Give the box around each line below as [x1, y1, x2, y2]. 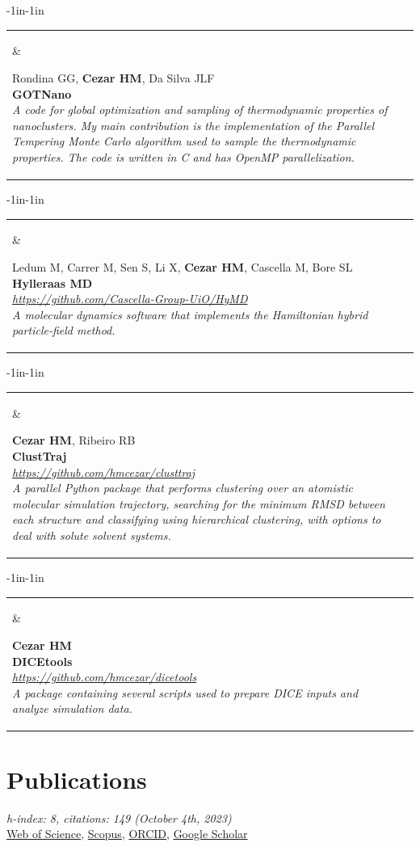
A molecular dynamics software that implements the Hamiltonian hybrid [12, 306, 368, 322]
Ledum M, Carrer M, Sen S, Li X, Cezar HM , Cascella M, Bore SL [12, 258, 353, 275]
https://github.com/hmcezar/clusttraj [12, 463, 195, 480]
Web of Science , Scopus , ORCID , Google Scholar [6, 825, 248, 842]
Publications [6, 762, 147, 795]
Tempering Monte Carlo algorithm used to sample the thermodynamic [12, 133, 356, 150]
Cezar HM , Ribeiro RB [12, 432, 136, 449]
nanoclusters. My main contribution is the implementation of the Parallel [12, 116, 375, 133]
